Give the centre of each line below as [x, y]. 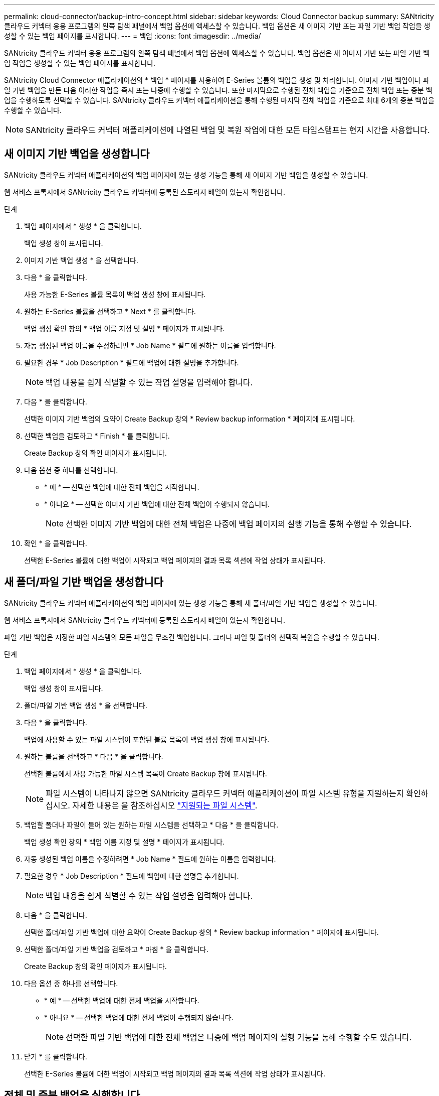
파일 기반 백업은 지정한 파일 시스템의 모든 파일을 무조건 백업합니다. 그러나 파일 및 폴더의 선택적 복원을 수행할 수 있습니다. [192, 637]
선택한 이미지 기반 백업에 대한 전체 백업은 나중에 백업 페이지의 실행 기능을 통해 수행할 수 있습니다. [239, 524]
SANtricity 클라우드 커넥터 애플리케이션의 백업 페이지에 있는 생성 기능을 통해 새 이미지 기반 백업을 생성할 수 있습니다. [186, 175]
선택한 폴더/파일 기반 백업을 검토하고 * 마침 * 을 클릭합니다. [116, 949]
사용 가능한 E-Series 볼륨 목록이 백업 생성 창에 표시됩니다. [115, 294]
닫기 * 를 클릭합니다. [56, 1056]
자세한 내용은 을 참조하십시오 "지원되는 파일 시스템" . [165, 805]
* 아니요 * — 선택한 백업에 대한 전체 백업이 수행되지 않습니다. [139, 1017]
